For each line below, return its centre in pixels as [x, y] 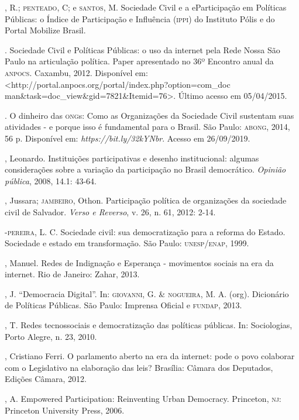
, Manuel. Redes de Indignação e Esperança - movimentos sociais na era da [139, 262]
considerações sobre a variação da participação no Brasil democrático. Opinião [145, 169]
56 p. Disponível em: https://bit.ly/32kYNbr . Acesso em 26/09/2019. [128, 138]
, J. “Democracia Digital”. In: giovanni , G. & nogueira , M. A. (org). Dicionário [147, 293]
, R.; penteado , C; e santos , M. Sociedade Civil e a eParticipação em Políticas [146, 7]
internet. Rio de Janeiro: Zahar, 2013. [72, 274]
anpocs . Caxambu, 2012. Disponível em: [76, 72]
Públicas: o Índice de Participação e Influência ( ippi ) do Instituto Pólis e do [140, 18]
